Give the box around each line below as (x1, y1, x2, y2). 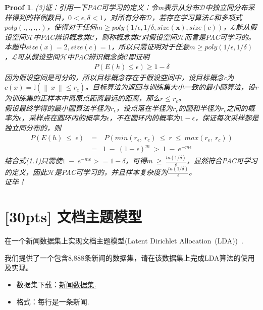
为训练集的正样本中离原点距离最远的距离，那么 (5, 93, 160, 103)
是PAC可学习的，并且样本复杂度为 (54, 166, 168, 177)
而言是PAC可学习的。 (184, 31, 255, 42)
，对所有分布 (103, 12, 146, 22)
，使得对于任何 (46, 22, 96, 32)
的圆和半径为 (178, 102, 221, 113)
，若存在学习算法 (151, 12, 208, 22)
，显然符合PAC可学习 (186, 155, 257, 166)
